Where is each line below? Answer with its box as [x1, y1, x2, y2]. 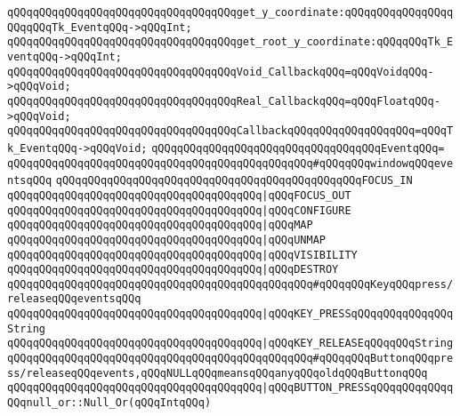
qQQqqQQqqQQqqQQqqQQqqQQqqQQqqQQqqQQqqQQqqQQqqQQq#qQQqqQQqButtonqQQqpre [7, 352, 454, 365]
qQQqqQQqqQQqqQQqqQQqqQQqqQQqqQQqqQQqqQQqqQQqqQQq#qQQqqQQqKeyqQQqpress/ [7, 277, 454, 291]
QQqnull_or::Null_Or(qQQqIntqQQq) [7, 396, 212, 410]
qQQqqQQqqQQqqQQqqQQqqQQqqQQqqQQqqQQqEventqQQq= [151, 141, 445, 155]
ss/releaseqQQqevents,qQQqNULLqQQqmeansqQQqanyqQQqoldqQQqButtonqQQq [7, 366, 428, 380]
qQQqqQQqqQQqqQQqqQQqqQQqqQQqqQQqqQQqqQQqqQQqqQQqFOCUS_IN [55, 174, 413, 188]
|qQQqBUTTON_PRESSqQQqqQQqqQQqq [262, 381, 454, 395]
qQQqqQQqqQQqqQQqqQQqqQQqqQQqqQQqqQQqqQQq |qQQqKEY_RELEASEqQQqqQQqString [7, 337, 454, 350]
